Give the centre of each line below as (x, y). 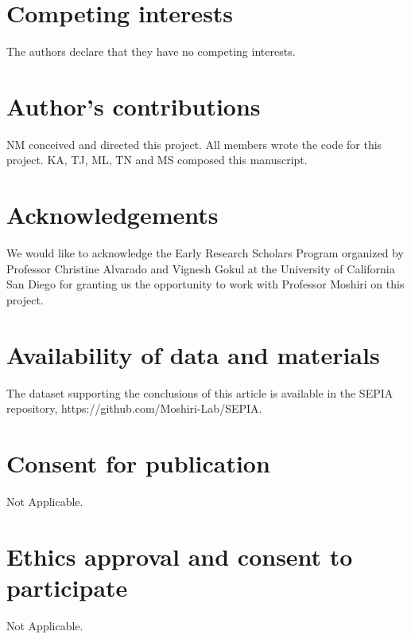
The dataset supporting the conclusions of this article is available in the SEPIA (200, 392)
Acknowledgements (112, 215)
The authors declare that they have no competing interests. (151, 51)
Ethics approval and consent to (180, 556)
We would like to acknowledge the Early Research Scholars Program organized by (205, 253)
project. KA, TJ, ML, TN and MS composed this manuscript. (157, 160)
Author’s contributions (134, 106)
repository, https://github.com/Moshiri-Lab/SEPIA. (134, 408)
